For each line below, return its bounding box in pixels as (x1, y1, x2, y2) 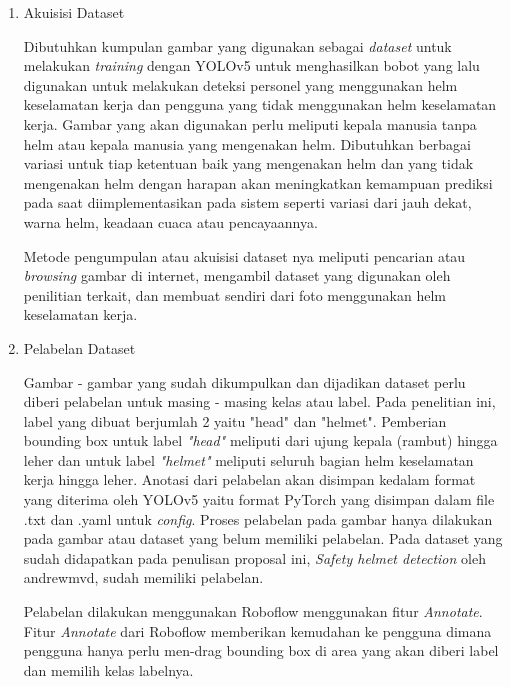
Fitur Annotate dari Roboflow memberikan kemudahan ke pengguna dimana (23, 620, 492, 641)
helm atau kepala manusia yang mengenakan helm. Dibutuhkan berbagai (23, 133, 471, 154)
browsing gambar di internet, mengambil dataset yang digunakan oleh (23, 265, 451, 286)
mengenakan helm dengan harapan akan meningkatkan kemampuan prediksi (23, 172, 493, 193)
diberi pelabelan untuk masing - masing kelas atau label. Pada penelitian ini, (23, 391, 496, 412)
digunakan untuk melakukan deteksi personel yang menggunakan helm (23, 74, 458, 95)
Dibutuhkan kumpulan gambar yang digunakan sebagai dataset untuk (23, 35, 452, 56)
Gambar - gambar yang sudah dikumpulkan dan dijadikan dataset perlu (23, 371, 466, 392)
